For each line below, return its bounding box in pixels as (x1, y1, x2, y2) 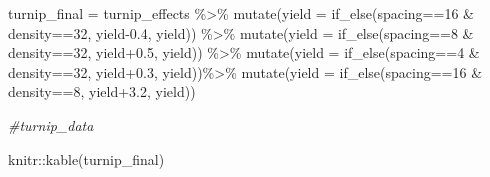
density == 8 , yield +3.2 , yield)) (8, 81, 196, 102)
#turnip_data (8, 114, 94, 135)
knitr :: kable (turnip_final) (8, 148, 165, 169)
